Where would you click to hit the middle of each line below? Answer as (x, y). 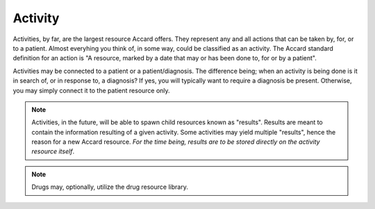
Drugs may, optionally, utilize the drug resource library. (110, 187)
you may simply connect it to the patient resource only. (91, 90)
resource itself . (53, 151)
